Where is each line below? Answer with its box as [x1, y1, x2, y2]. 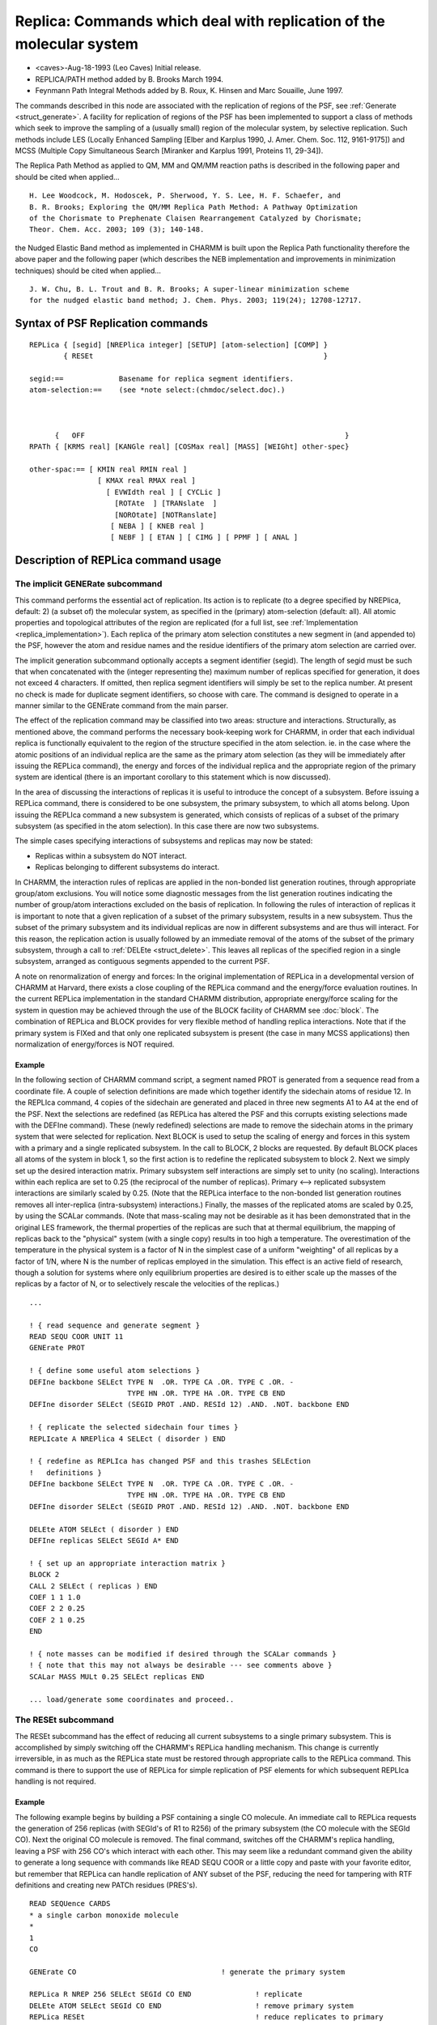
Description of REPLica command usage [15, 553, 222, 567]
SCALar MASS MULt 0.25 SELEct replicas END [29, 1672, 205, 1681]
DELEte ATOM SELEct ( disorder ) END [29, 1524, 180, 1534]
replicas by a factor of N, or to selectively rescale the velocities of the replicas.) [15, 1279, 280, 1289]
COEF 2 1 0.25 [29, 1615, 85, 1624]
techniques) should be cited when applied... [15, 266, 162, 275]
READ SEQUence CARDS [29, 1899, 111, 1908]
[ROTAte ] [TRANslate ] [114, 499, 218, 508]
